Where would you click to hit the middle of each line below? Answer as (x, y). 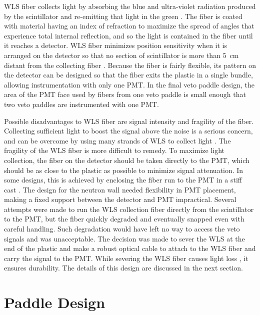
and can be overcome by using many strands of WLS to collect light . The (117, 140)
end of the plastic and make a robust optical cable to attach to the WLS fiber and (130, 248)
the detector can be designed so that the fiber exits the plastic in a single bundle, (128, 75)
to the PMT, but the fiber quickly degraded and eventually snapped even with (124, 219)
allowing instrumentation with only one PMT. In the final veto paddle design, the (129, 84)
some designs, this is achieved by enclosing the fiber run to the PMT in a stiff (123, 180)
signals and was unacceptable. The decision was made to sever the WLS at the (124, 238)
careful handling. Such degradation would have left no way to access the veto (122, 229)
